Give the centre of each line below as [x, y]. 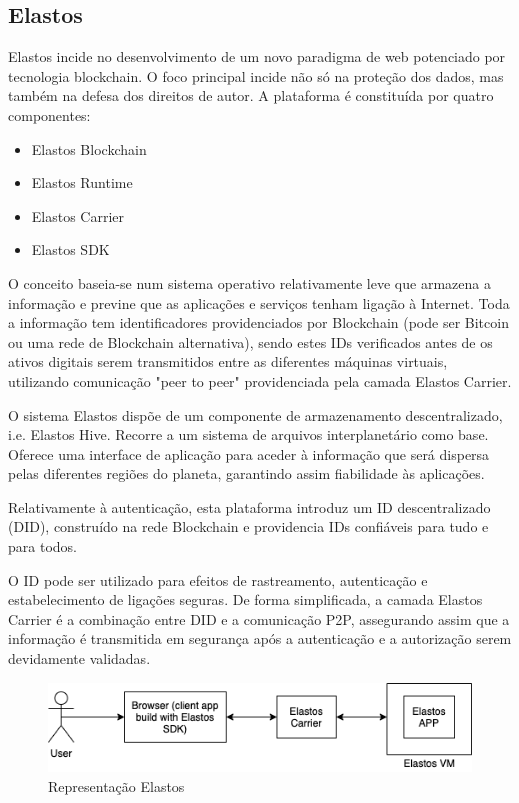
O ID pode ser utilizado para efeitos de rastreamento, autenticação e [218, 579]
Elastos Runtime [82, 182]
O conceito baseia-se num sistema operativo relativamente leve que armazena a [249, 282]
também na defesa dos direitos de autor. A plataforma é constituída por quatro [251, 95]
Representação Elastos [116, 785]
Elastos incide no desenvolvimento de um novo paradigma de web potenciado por [257, 56]
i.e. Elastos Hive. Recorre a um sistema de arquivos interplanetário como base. [248, 434]
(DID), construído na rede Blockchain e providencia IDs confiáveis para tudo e [248, 526]
